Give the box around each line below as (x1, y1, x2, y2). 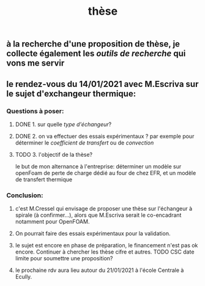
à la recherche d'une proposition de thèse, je (6, 39, 181, 50)
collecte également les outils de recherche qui (6, 48, 186, 59)
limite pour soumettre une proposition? (15, 255, 113, 262)
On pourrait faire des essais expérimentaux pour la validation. (15, 230, 171, 237)
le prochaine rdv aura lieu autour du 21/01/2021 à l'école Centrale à (15, 266, 184, 274)
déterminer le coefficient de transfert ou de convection (15, 139, 154, 146)
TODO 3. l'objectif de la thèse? (15, 151, 93, 158)
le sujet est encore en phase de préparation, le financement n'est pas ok (15, 242, 198, 249)
